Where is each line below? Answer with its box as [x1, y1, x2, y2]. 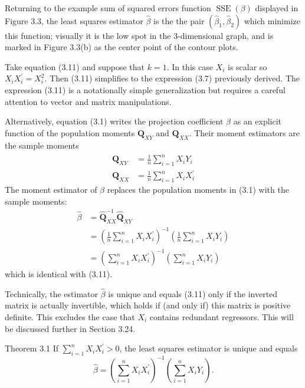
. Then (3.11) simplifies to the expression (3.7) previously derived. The [44, 72, 300, 84]
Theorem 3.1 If [5, 342, 59, 354]
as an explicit [233, 115, 282, 127]
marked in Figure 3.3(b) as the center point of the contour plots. [5, 41, 238, 53]
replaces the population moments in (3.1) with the [107, 183, 289, 196]
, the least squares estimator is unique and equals [119, 342, 298, 354]
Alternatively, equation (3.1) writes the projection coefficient [5, 115, 224, 127]
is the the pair [153, 14, 205, 27]
